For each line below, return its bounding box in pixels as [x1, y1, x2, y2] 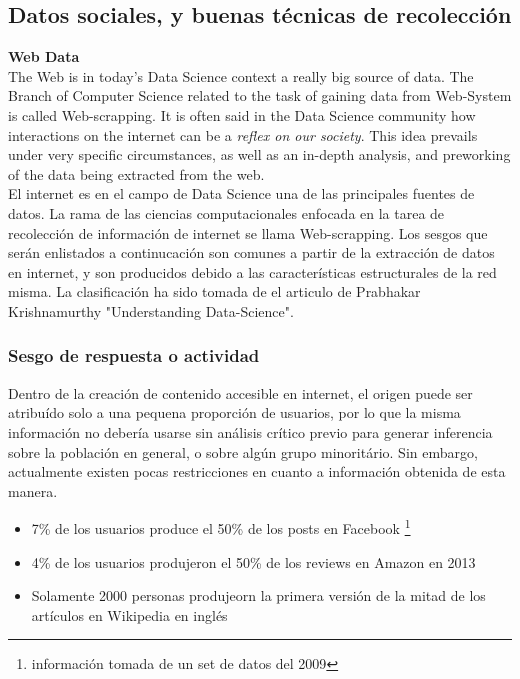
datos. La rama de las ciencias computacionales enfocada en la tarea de [8, 202, 445, 223]
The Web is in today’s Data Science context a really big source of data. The [8, 65, 474, 86]
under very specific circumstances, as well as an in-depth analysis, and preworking [8, 144, 511, 165]
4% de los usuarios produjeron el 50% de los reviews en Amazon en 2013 [31, 551, 476, 572]
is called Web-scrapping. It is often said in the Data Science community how [8, 104, 476, 125]
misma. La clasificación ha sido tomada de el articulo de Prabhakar [8, 281, 421, 302]
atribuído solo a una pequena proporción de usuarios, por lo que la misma [8, 402, 461, 423]
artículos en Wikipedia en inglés [31, 604, 228, 625]
